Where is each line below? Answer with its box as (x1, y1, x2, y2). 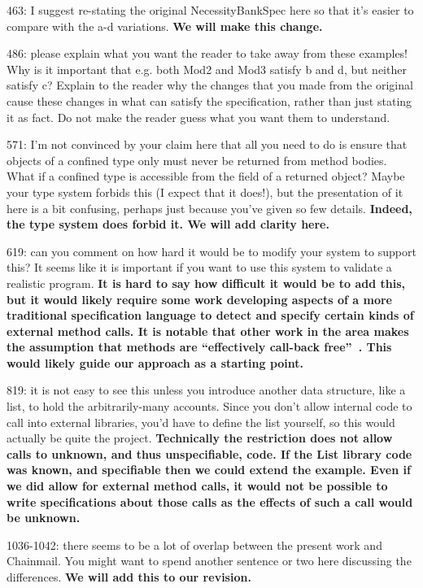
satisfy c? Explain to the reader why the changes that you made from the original (7, 76, 413, 94)
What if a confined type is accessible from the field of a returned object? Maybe (7, 168, 405, 185)
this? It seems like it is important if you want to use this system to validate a (7, 259, 392, 276)
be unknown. (7, 509, 81, 526)
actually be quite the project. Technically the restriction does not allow (7, 429, 393, 446)
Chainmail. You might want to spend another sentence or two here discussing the (7, 552, 412, 569)
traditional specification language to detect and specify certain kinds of (7, 307, 414, 324)
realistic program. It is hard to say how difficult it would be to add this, (7, 274, 406, 291)
